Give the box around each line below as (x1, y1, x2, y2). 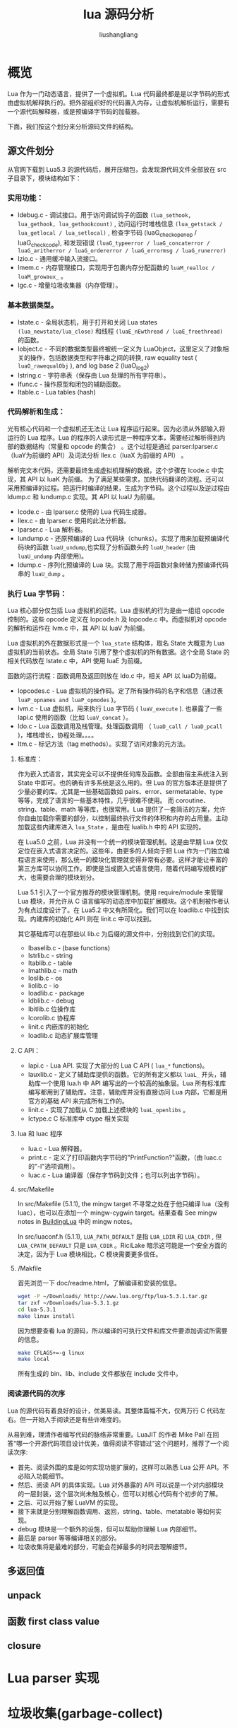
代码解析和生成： (7, 407, 66, 417)
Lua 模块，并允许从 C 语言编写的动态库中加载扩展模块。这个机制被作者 (17, 897, 224, 906)
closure (7, 1640, 42, 1652)
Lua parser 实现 (7, 1670, 100, 1686)
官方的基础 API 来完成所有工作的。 (28, 1097, 128, 1105)
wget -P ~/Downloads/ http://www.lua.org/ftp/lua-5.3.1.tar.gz (17, 1293, 208, 1300)
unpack (7, 1589, 42, 1601)
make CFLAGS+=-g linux (17, 1349, 85, 1356)
